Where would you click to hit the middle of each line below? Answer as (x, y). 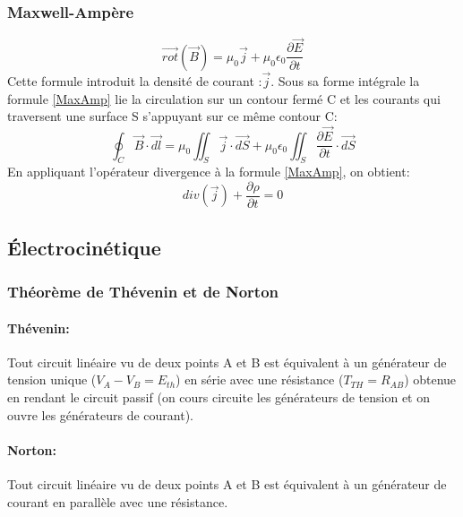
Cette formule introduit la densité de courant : (135, 81)
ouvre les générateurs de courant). (100, 414)
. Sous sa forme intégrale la (345, 81)
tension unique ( (52, 379)
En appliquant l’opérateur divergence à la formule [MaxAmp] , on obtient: (209, 172)
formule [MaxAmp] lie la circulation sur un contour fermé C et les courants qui (224, 98)
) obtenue (430, 379)
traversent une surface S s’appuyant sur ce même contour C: (172, 116)
